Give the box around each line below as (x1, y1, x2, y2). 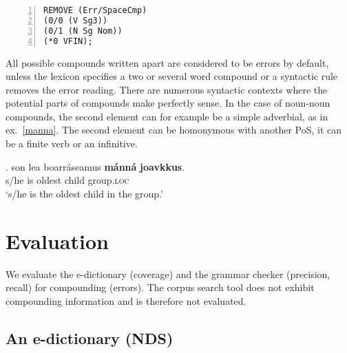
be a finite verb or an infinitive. (6, 136, 138, 151)
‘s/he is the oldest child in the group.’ (6, 186, 163, 200)
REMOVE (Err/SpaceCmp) (43, 6, 147, 15)
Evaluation (6, 226, 109, 255)
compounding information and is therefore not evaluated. (6, 293, 246, 308)
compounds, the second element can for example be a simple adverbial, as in (6, 109, 328, 123)
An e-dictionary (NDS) (6, 327, 173, 348)
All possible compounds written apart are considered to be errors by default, (6, 55, 329, 69)
